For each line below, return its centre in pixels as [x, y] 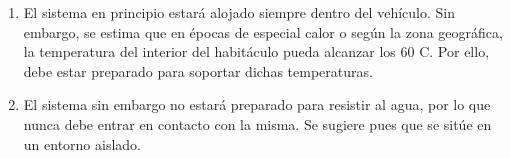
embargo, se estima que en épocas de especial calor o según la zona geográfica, [263, 31]
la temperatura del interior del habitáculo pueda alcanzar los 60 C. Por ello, [256, 51]
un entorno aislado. [82, 143]
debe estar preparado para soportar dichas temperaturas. [198, 70]
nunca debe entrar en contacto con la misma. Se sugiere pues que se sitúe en [257, 123]
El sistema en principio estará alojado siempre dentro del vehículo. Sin [239, 12]
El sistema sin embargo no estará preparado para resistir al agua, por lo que [257, 104]
